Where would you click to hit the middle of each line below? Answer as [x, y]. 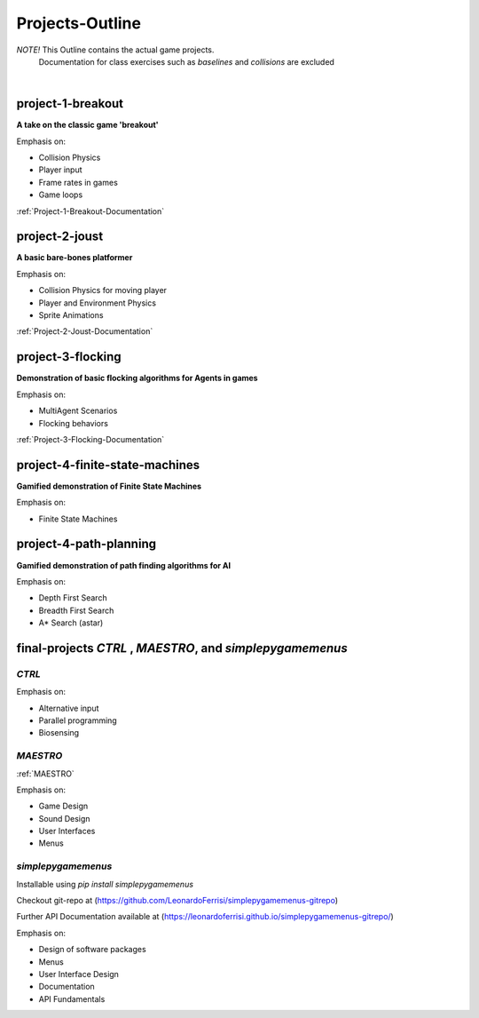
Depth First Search [73, 598]
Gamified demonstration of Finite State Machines [109, 486]
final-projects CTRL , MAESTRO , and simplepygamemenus [182, 648]
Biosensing [59, 733]
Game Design [63, 806]
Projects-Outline [79, 23]
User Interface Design [79, 974]
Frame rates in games [79, 182]
